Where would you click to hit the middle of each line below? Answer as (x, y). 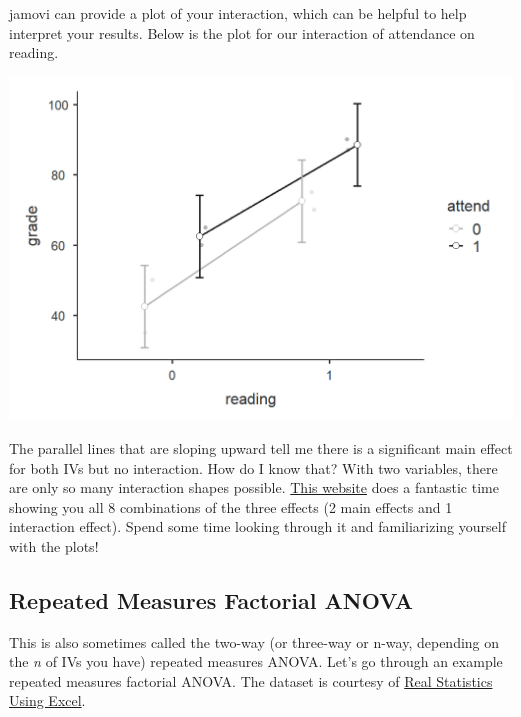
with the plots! (54, 545)
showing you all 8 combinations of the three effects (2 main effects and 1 (231, 506)
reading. (34, 52)
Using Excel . (47, 700)
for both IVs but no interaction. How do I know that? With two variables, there (253, 467)
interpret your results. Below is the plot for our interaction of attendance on (242, 32)
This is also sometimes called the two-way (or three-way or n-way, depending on (254, 641)
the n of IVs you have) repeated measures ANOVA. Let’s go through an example (256, 661)
